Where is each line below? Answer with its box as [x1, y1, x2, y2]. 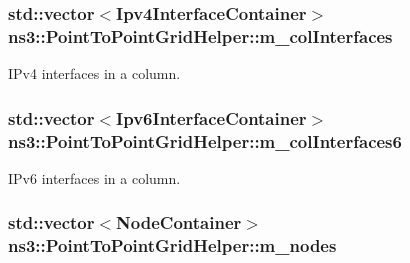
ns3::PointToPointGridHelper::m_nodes [8, 233, 337, 258]
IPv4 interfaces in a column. [8, 63, 181, 84]
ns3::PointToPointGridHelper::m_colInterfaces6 [8, 128, 402, 153]
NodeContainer [116, 210, 242, 235]
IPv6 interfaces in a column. [8, 167, 181, 188]
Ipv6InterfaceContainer [116, 105, 307, 130]
